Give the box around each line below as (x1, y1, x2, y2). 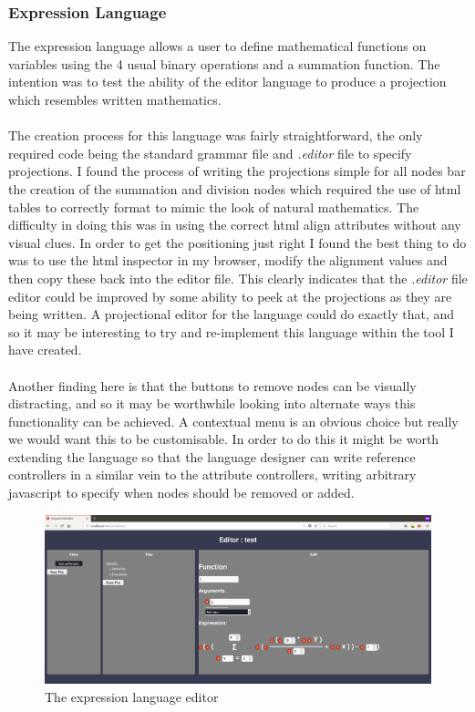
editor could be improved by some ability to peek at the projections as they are (8, 286, 452, 305)
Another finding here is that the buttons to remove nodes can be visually (8, 376, 417, 395)
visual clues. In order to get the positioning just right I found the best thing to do (8, 232, 467, 252)
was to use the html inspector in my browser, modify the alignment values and (8, 251, 448, 270)
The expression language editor (45, 686, 219, 706)
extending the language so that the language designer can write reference (8, 447, 416, 466)
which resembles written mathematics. (8, 90, 222, 108)
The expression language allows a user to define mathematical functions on (8, 36, 427, 56)
